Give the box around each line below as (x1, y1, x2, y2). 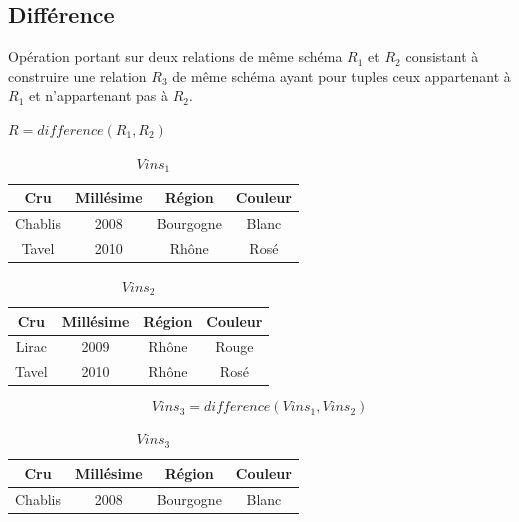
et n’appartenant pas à (28, 85, 168, 106)
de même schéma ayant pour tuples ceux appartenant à (172, 65, 511, 86)
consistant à (405, 46, 479, 67)
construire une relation (8, 65, 147, 86)
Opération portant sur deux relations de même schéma (8, 46, 343, 67)
